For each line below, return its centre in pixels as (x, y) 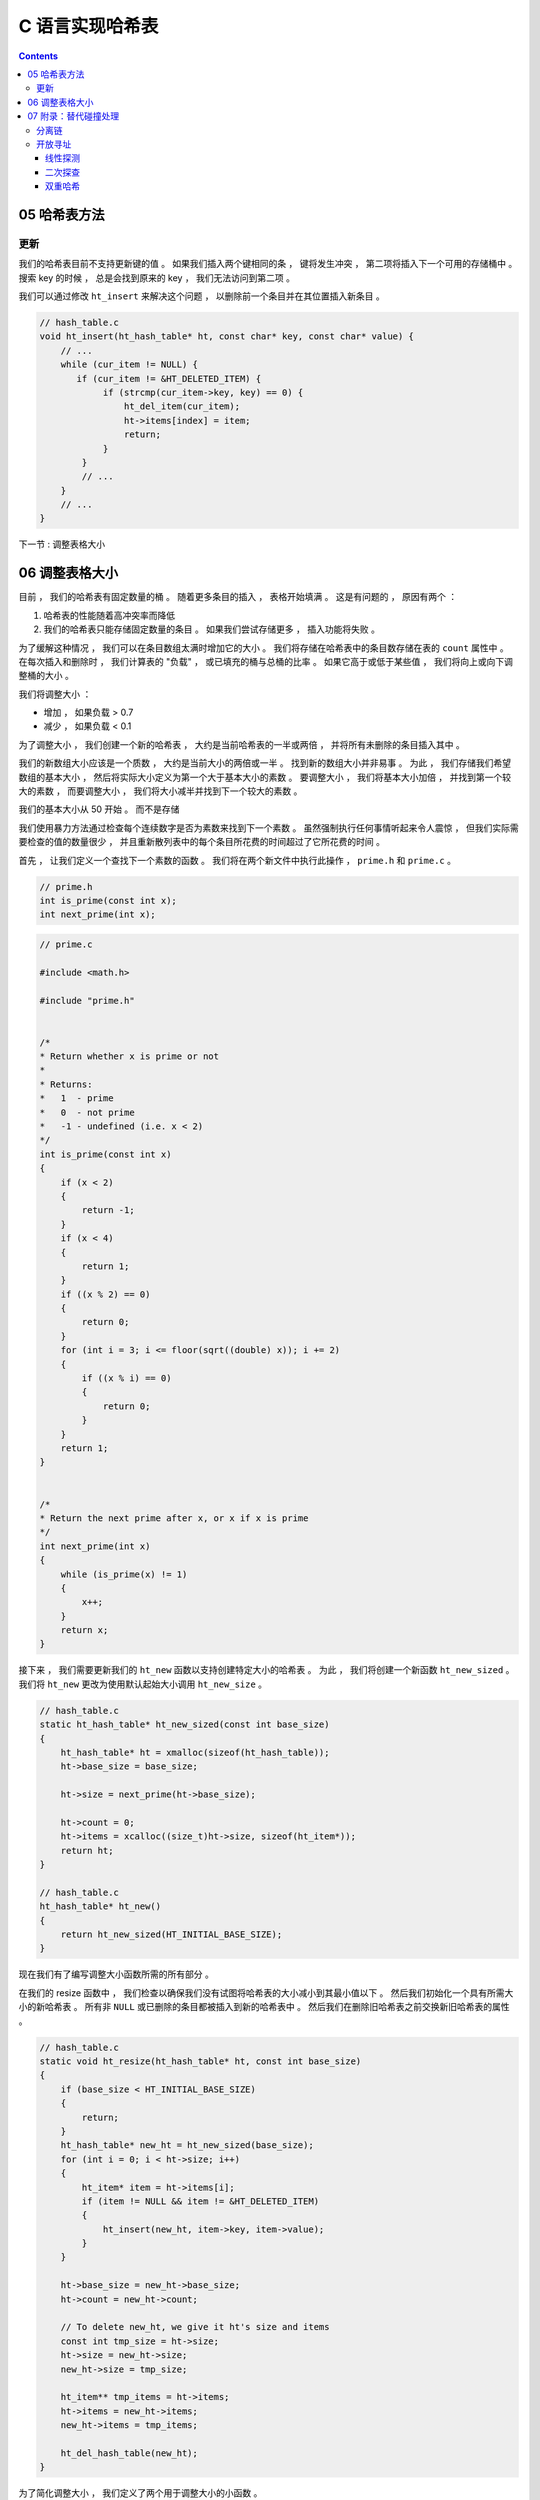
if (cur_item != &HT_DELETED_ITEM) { (169, 378)
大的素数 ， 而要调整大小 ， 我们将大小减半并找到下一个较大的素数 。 (160, 791)
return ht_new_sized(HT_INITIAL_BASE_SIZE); (171, 1934)
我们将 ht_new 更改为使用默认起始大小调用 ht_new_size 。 (143, 1684)
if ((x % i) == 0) (126, 1378)
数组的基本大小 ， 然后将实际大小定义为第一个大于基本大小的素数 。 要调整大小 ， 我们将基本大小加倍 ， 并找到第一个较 (265, 777)
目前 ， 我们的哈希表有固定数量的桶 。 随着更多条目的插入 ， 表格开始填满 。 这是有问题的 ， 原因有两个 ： (238, 597)
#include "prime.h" (87, 1000)
